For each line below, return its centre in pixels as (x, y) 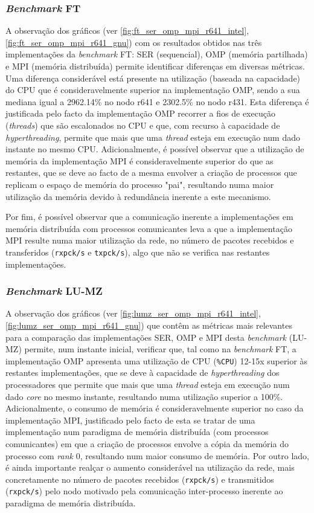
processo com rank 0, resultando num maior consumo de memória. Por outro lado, (157, 455)
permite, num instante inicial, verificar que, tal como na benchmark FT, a (160, 349)
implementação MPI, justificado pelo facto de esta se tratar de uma (130, 420)
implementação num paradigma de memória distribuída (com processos (137, 432)
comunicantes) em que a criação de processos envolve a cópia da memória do (147, 443)
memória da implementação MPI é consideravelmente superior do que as (139, 160)
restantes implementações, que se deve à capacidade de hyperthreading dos (143, 373)
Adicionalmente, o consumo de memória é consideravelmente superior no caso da (155, 408)
